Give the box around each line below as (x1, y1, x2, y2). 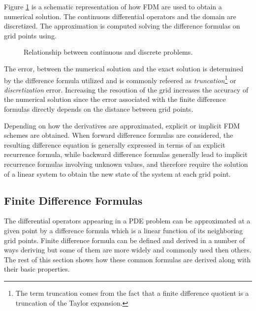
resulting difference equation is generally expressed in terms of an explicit (4, 139, 225, 150)
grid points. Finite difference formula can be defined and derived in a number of (4, 235, 245, 245)
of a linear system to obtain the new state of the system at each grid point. (4, 168, 231, 179)
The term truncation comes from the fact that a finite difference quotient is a (15, 287, 249, 298)
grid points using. (4, 30, 57, 40)
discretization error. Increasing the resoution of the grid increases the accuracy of (4, 84, 249, 94)
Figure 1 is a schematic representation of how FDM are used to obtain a (4, 1, 222, 11)
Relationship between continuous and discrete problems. (24, 47, 193, 57)
